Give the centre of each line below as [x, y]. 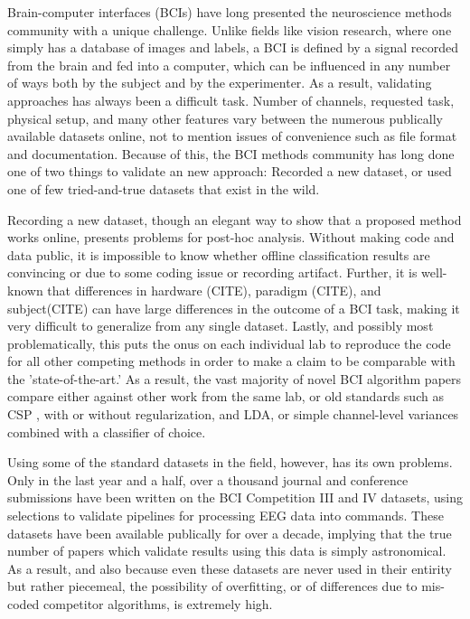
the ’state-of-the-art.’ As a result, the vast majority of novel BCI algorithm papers [235, 378]
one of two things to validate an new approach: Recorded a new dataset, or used [230, 171]
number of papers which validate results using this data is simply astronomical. [227, 551]
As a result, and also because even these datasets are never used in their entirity [230, 568]
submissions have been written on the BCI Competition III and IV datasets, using [235, 497]
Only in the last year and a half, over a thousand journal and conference [208, 479]
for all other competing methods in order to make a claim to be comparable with [231, 361]
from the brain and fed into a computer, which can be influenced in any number [229, 65]
